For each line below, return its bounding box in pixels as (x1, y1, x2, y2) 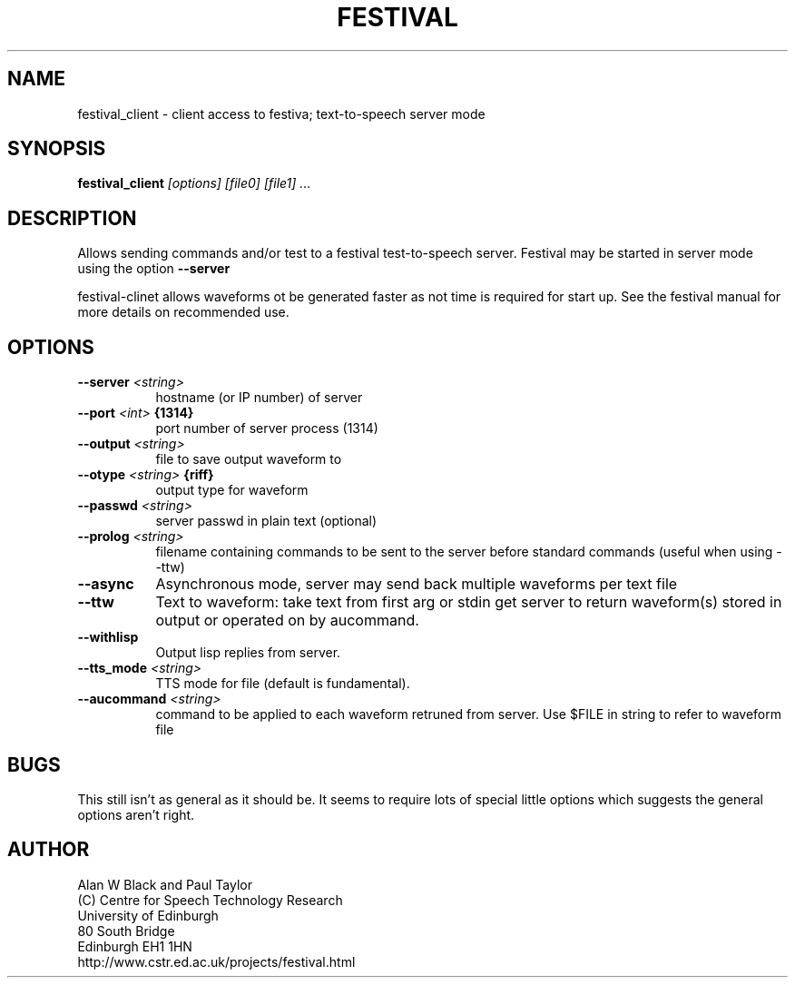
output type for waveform (155, 482, 309, 498)
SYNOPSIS (7, 137, 106, 161)
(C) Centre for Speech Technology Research (77, 891, 343, 908)
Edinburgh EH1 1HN (77, 938, 192, 954)
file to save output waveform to (155, 451, 342, 468)
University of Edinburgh (77, 907, 219, 923)
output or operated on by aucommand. (155, 611, 419, 630)
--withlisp (77, 629, 139, 645)
